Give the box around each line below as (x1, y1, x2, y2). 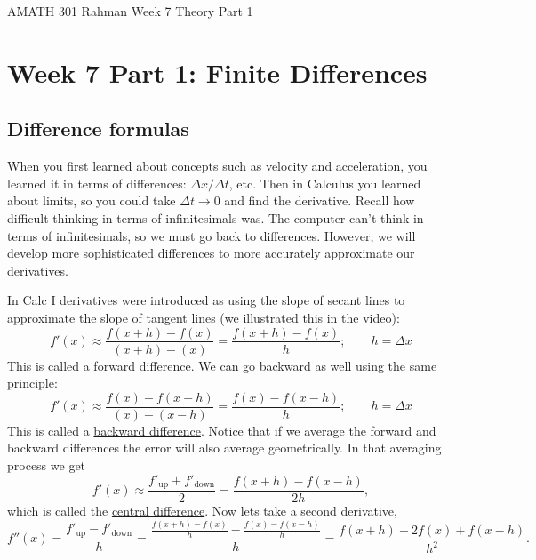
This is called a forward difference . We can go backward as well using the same (7, 356, 437, 374)
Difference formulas (7, 115, 189, 142)
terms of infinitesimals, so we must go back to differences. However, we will (7, 226, 416, 244)
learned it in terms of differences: (7, 173, 187, 192)
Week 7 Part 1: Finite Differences (7, 53, 428, 90)
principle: (7, 373, 58, 392)
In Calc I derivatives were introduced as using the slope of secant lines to (7, 291, 405, 309)
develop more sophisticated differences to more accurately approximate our (7, 244, 415, 262)
